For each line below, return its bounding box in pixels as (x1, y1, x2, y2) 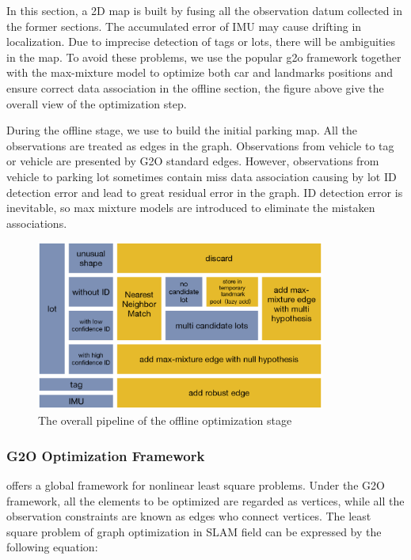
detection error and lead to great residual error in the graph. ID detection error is (6, 184, 403, 200)
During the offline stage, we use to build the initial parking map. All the (6, 122, 358, 138)
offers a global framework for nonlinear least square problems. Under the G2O (6, 476, 385, 493)
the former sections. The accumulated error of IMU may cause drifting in (6, 17, 362, 34)
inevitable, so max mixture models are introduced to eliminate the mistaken (6, 199, 375, 216)
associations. (6, 214, 67, 231)
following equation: (6, 539, 98, 555)
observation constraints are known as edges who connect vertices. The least (6, 508, 371, 524)
